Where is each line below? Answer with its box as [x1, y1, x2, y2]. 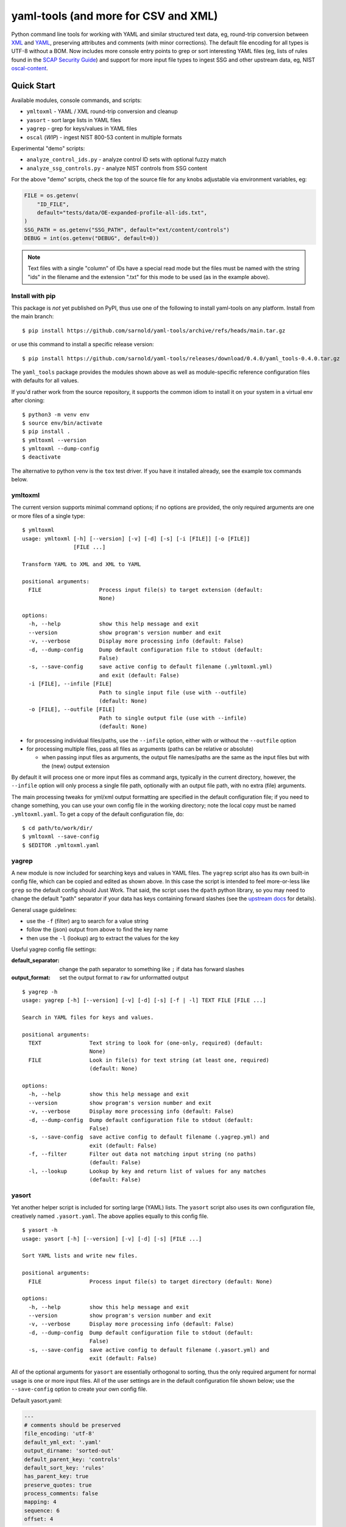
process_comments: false [24, 1490, 99, 1497]
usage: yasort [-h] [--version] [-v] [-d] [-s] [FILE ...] [22, 1235, 202, 1242]
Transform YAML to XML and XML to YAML [22, 561, 141, 567]
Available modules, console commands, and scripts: [11, 97, 142, 104]
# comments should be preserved [24, 1421, 121, 1429]
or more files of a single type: [11, 512, 85, 519]
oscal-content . [11, 65, 48, 72]
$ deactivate [22, 454, 61, 461]
